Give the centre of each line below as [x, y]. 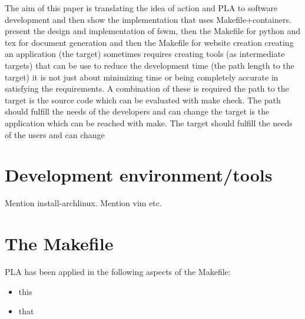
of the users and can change [55, 134]
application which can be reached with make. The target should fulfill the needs [149, 122]
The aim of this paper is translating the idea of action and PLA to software [141, 8]
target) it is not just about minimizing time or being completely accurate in [142, 77]
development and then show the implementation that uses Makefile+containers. [148, 19]
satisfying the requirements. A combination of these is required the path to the [147, 88]
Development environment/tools [139, 175]
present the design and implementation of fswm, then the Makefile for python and [152, 31]
